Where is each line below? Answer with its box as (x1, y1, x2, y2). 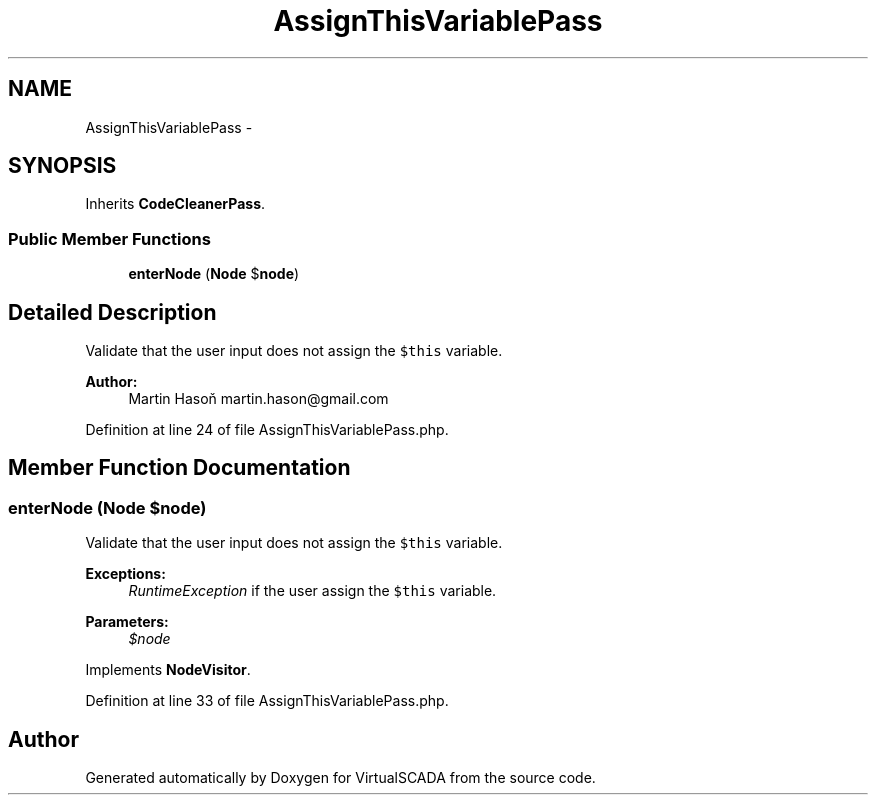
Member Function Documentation (8, 455, 351, 481)
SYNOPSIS (8, 153, 117, 179)
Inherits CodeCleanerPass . (85, 195, 266, 213)
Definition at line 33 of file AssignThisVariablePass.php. (85, 692, 449, 710)
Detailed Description (8, 299, 217, 325)
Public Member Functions (8, 228, 211, 249)
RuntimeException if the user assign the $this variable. (128, 582, 497, 600)
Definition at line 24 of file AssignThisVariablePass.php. (85, 421, 449, 439)
